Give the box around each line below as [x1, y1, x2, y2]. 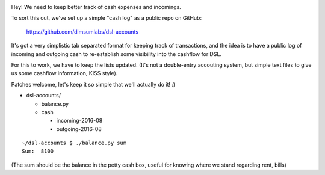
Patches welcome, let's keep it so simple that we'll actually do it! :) [11, 81, 176, 88]
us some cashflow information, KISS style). [11, 70, 118, 77]
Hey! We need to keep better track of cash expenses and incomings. [11, 4, 181, 10]
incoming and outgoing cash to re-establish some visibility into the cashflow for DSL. [11, 50, 222, 57]
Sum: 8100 [22, 148, 54, 155]
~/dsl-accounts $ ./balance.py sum [22, 140, 127, 147]
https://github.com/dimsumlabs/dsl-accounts [26, 28, 138, 35]
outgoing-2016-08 [56, 125, 102, 132]
